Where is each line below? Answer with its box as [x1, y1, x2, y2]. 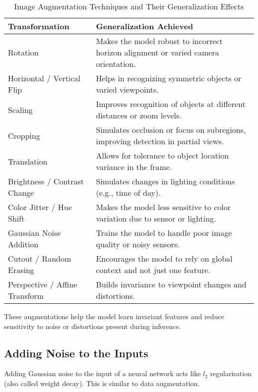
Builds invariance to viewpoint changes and [96, 279, 247, 290]
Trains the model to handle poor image [96, 227, 232, 238]
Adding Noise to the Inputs [4, 345, 148, 360]
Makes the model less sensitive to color [96, 201, 231, 213]
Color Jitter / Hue [8, 201, 72, 213]
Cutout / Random [8, 253, 71, 264]
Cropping [8, 129, 40, 141]
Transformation [8, 20, 69, 32]
